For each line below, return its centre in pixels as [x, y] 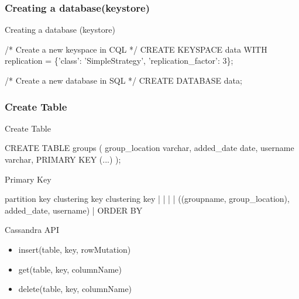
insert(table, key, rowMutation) [75, 249]
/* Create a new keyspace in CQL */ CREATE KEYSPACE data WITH [136, 49]
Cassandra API [32, 230]
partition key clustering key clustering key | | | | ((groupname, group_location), [147, 199]
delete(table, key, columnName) [75, 289]
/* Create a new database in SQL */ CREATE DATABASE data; [123, 80]
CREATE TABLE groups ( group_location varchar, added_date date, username [149, 148]
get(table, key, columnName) [70, 269]
